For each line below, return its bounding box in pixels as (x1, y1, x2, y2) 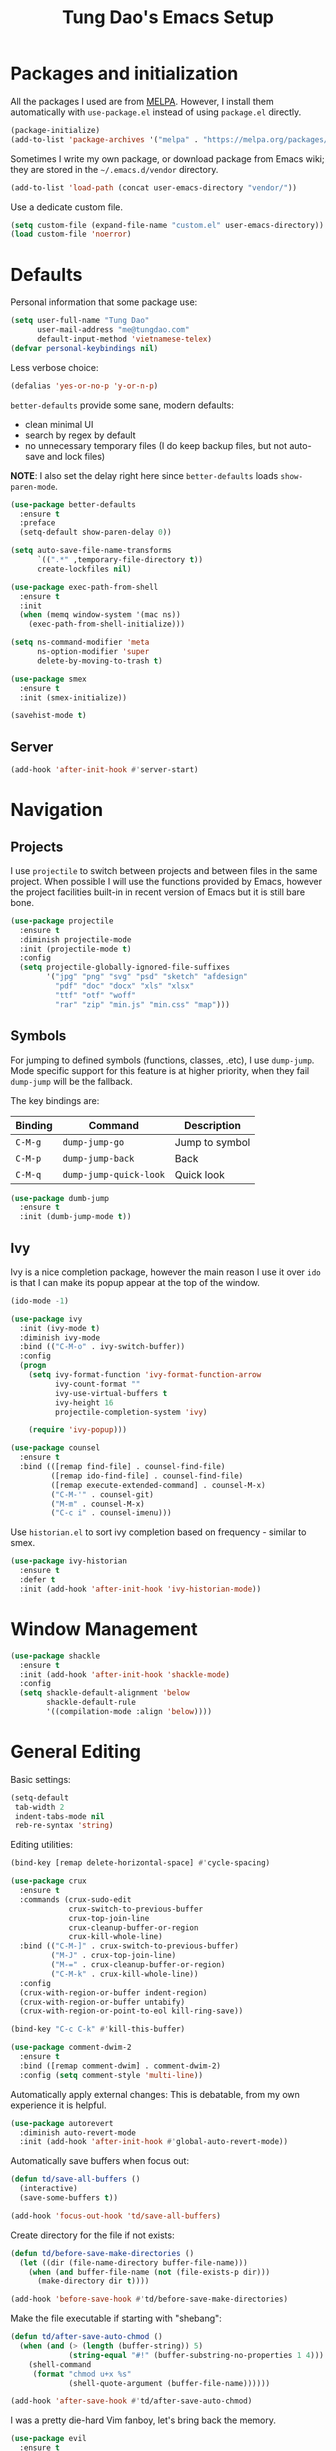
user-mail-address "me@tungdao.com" (36, 325, 190, 335)
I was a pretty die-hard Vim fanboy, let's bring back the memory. (10, 2414, 277, 2426)
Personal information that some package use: (10, 296, 198, 308)
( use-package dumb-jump (10, 1193, 110, 1203)
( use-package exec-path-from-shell (10, 582, 159, 592)
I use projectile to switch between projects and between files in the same (10, 864, 318, 876)
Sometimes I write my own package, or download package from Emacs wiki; (10, 152, 325, 165)
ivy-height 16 (54, 1397, 114, 1408)
